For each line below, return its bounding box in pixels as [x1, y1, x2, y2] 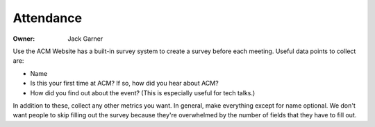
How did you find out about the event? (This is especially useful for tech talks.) [30, 88, 256, 97]
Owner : [12, 35, 35, 43]
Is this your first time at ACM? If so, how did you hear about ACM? [30, 79, 219, 88]
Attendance [12, 10, 83, 26]
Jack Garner [67, 35, 103, 43]
